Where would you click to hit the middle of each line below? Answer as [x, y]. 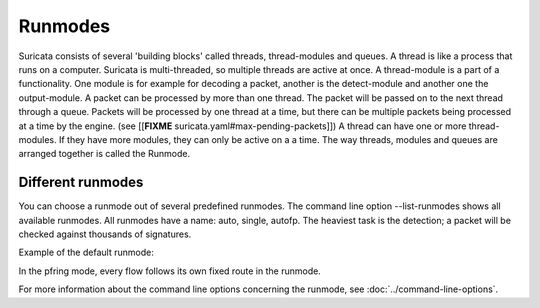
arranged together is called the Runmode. [104, 154]
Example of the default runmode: [86, 252]
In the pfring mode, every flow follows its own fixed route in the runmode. [170, 271]
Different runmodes [81, 182]
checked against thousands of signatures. [105, 234]
